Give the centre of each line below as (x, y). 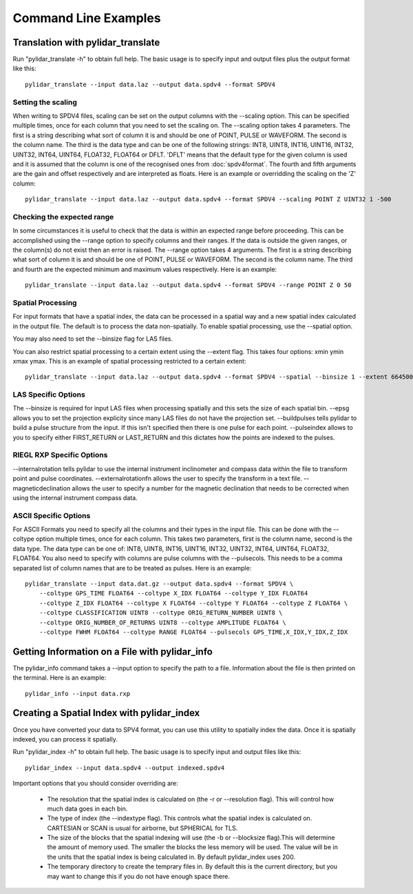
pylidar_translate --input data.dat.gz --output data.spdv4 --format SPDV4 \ (159, 584)
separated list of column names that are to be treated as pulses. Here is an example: (132, 568)
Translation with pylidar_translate (86, 42)
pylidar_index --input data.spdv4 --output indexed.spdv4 (125, 768)
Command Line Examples (87, 18)
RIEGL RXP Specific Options (60, 455)
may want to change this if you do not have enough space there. (138, 876)
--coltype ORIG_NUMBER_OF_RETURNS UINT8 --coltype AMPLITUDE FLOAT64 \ (162, 622)
